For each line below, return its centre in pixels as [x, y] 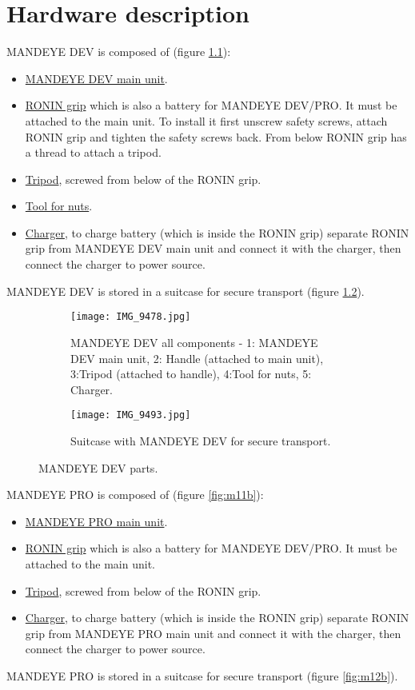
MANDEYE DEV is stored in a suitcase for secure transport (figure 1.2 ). [186, 291]
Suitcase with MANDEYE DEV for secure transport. [201, 440]
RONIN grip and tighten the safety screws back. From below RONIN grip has [216, 136]
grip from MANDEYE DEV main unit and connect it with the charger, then [213, 248]
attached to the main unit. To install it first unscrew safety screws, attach [206, 120]
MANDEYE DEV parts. [98, 467]
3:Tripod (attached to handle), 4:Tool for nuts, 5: [191, 374]
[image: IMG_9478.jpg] [131, 317]
